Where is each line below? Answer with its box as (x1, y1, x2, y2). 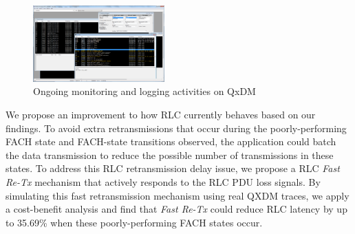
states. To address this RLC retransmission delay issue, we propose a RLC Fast (6, 161, 340, 175)
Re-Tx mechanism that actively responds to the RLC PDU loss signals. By (6, 174, 321, 189)
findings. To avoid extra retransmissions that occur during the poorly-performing (6, 120, 347, 135)
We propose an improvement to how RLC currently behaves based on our (6, 107, 316, 121)
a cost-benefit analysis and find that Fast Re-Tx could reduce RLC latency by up (6, 202, 347, 216)
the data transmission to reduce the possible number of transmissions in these (6, 147, 334, 162)
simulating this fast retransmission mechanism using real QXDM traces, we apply (6, 188, 349, 202)
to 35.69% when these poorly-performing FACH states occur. (6, 215, 263, 229)
